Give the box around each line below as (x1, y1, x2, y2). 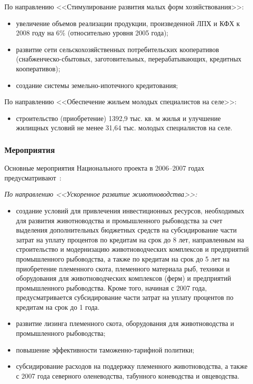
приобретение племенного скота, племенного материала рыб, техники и (16, 263, 230, 273)
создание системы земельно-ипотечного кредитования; (16, 80, 178, 90)
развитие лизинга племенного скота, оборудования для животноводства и (16, 318, 234, 328)
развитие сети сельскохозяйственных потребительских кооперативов (16, 44, 219, 54)
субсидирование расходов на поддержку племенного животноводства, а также (16, 361, 248, 371)
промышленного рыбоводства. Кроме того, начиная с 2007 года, (16, 282, 207, 293)
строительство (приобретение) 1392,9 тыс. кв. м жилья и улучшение (16, 113, 221, 123)
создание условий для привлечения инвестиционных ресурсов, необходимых (16, 205, 244, 215)
